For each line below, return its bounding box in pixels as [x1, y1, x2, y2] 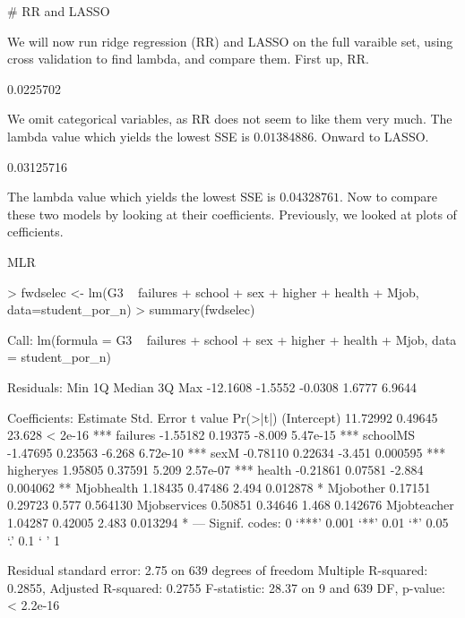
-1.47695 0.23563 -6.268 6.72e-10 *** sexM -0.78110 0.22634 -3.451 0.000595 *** [7, 442, 446, 461]
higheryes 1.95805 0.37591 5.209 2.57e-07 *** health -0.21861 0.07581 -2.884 [7, 460, 424, 479]
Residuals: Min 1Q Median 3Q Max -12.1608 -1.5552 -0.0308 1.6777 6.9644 [7, 377, 417, 396]
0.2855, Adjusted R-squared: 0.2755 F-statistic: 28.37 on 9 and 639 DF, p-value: [7, 578, 445, 597]
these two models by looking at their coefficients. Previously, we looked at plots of [7, 204, 457, 223]
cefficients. [7, 222, 64, 241]
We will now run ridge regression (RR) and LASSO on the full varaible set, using [7, 31, 453, 50]
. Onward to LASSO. [314, 126, 429, 145]
